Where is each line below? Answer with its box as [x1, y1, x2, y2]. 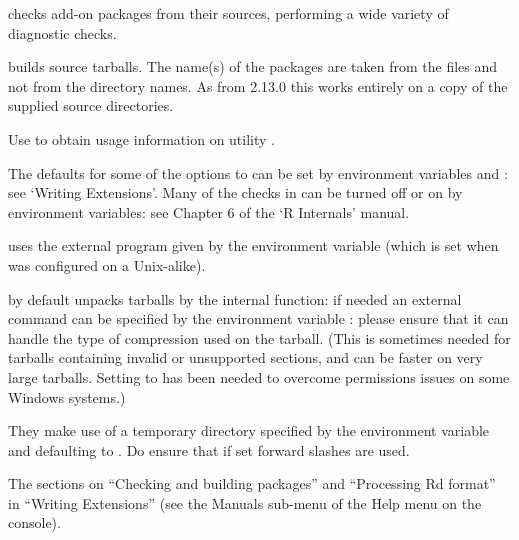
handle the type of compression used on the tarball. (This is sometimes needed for [8, 327, 511, 348]
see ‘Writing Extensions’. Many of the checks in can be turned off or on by [8, 182, 463, 203]
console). [8, 512, 61, 533]
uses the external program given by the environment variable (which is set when [8, 235, 499, 256]
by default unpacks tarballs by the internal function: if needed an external [8, 288, 462, 309]
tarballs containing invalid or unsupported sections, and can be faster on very [8, 347, 483, 368]
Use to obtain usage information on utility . [8, 128, 275, 149]
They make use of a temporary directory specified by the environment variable [8, 420, 490, 441]
